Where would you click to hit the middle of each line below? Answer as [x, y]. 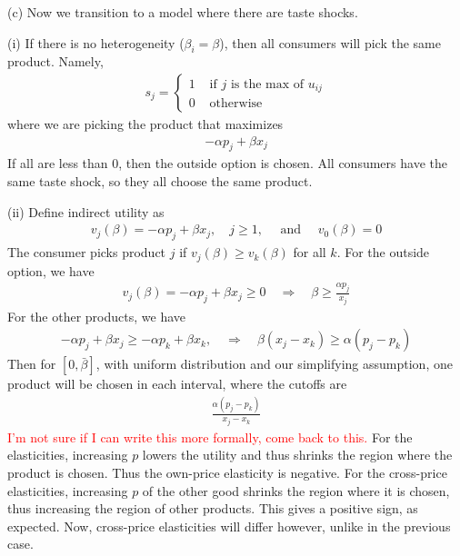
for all [310, 252]
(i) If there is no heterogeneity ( [96, 42]
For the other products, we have [96, 316]
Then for [32, 364]
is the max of [267, 84]
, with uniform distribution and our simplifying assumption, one [274, 364]
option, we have [51, 270]
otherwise [236, 104]
